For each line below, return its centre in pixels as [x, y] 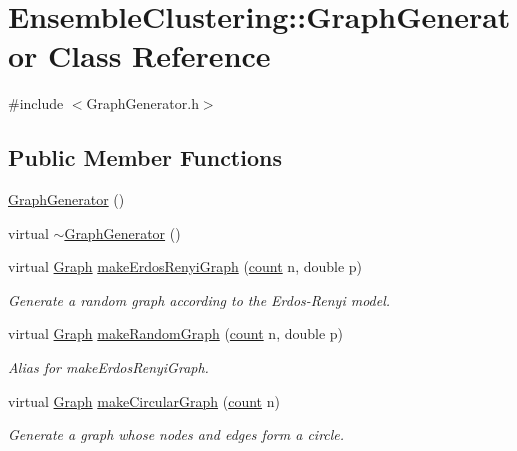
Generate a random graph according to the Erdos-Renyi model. [199, 299]
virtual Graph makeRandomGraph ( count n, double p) [176, 333]
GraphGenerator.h [142, 103]
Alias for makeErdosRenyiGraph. [108, 367]
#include [36, 103]
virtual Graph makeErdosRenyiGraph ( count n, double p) [185, 266]
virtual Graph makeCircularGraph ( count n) [144, 400]
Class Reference [159, 55]
